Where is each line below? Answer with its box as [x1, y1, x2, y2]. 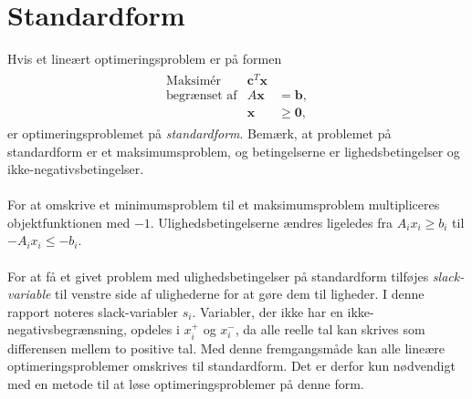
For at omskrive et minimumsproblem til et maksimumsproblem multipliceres [7, 195, 440, 214]
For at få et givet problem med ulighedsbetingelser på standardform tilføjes [7, 266, 429, 285]
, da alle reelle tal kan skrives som [235, 320, 425, 339]
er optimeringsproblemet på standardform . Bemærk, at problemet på [7, 123, 392, 142]
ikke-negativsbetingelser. [7, 159, 144, 179]
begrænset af [166, 88, 237, 102]
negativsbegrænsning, [7, 320, 127, 339]
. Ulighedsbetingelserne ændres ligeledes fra [150, 212, 393, 231]
